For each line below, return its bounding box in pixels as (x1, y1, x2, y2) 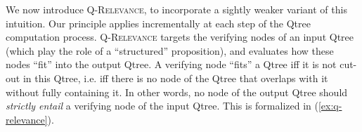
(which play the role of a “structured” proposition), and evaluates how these (6, 43, 334, 58)
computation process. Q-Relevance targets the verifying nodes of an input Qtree (6, 29, 354, 44)
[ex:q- (318, 98, 342, 113)
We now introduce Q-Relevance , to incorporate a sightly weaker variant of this (6, 2, 347, 16)
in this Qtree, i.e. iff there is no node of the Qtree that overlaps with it (22, 70, 328, 85)
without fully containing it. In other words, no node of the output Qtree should (6, 84, 348, 99)
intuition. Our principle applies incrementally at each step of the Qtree (6, 15, 311, 30)
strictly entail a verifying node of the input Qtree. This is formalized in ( (6, 98, 318, 113)
